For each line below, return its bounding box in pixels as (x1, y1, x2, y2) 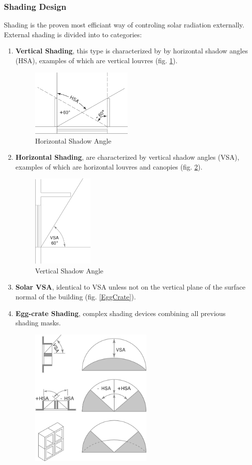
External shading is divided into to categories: (4, 29, 142, 39)
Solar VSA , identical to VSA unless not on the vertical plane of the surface (15, 282, 246, 292)
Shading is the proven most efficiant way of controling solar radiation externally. (4, 20, 245, 30)
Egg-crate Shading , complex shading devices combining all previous (15, 308, 226, 318)
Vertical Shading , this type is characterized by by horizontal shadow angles (15, 46, 248, 56)
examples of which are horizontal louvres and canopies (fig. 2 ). (15, 161, 203, 171)
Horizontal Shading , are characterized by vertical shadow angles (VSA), (15, 152, 239, 162)
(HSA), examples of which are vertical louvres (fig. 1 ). (15, 55, 178, 65)
